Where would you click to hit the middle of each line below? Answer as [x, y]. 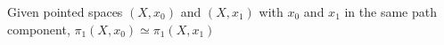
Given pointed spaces [65, 11]
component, [39, 29]
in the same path [391, 11]
